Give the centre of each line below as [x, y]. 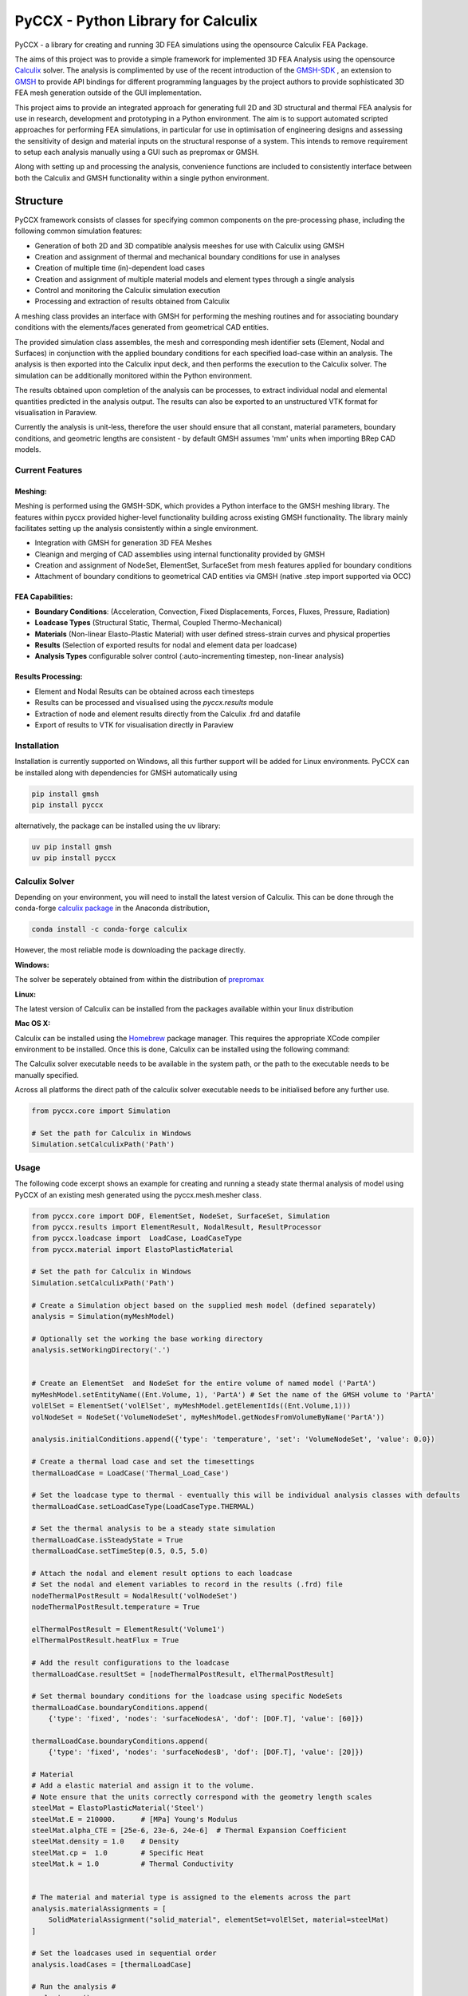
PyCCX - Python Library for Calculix [136, 21]
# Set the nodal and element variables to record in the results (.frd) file [187, 1584]
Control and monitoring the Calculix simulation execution [128, 291]
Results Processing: [49, 677]
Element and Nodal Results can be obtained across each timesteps [144, 691]
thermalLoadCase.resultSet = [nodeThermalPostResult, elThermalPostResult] [183, 1674]
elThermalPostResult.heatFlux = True [105, 1640]
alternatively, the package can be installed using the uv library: [118, 826]
